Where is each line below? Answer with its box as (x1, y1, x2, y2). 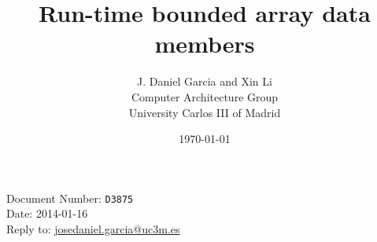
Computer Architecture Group (131, 88, 279, 104)
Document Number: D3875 (6, 189, 134, 206)
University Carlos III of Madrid (128, 104, 281, 120)
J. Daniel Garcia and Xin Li (137, 73, 272, 90)
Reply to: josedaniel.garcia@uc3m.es (6, 220, 180, 236)
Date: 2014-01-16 (6, 205, 88, 222)
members (154, 27, 255, 60)
